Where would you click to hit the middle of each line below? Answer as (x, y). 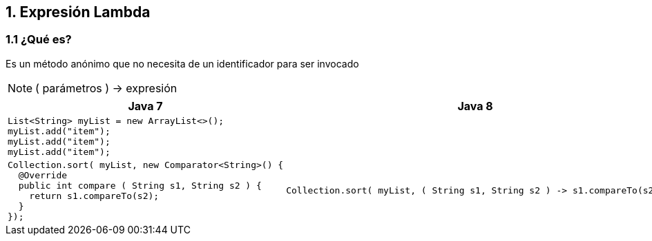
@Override (43, 175)
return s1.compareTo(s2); (94, 196)
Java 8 (475, 106)
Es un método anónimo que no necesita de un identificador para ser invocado (182, 63)
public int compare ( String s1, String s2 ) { (140, 185)
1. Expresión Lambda (78, 12)
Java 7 (145, 106)
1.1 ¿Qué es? (39, 40)
